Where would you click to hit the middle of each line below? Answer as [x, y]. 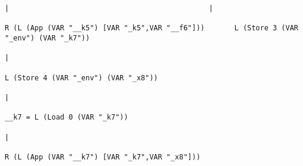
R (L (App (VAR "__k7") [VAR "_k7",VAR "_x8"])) [103, 157]
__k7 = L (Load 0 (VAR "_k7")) [67, 118]
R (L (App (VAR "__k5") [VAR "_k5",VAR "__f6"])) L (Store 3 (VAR [151, 28]
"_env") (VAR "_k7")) [48, 38]
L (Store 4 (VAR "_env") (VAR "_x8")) [81, 78]
